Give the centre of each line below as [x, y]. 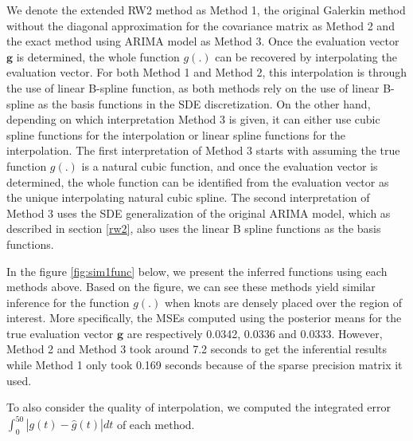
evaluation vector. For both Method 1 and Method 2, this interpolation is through [207, 72]
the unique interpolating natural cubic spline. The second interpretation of [188, 197]
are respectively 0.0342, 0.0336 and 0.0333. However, [255, 333]
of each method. [156, 424]
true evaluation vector [60, 333]
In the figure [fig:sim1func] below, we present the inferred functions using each [197, 271]
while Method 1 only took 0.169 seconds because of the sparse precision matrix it [205, 365]
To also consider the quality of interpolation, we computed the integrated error [199, 407]
